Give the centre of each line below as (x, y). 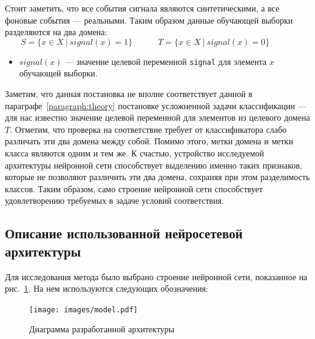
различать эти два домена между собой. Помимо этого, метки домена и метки (149, 141)
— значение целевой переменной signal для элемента (166, 61)
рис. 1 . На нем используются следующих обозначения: (107, 288)
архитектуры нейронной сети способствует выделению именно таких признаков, (154, 165)
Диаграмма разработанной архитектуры (102, 329)
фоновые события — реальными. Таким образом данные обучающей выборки (149, 20)
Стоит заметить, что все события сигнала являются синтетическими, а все (142, 8)
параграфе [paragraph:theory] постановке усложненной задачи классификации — (156, 105)
